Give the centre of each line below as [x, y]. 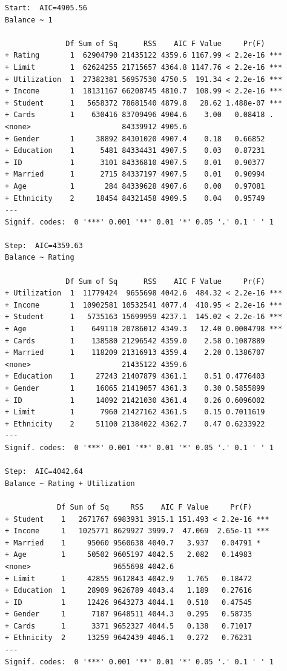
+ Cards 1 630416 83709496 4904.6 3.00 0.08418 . [139, 115]
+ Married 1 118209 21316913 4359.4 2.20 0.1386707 [135, 353]
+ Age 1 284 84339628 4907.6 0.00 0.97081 [135, 186]
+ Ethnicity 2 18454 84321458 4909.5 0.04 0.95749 [135, 198]
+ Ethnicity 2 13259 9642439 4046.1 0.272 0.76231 [129, 638]
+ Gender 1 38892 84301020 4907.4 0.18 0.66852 [135, 139]
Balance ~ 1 [29, 20]
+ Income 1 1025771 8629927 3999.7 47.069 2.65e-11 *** [137, 531]
